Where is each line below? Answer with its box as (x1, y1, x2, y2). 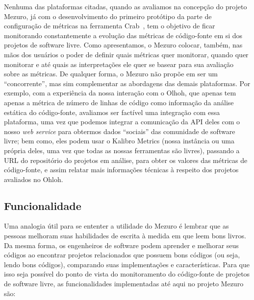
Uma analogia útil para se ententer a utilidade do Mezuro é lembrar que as (4, 221, 229, 231)
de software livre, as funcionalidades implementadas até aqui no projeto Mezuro (4, 278, 244, 289)
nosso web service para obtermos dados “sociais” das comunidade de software (4, 126, 235, 136)
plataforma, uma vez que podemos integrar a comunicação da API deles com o (4, 116, 240, 127)
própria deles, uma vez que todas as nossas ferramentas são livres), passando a (4, 145, 240, 155)
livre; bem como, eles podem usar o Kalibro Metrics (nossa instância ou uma (4, 136, 234, 146)
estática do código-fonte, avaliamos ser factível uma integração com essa (4, 107, 220, 117)
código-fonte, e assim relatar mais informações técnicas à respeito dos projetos (4, 164, 239, 175)
